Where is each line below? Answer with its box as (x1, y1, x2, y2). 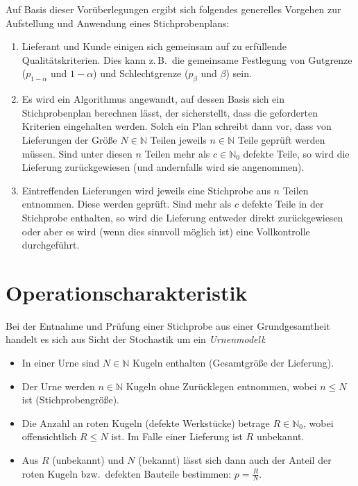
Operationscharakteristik (6, 278, 248, 306)
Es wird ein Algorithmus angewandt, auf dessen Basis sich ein (22, 92, 285, 106)
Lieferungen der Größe (22, 132, 117, 146)
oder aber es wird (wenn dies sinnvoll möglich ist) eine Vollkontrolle (22, 224, 310, 238)
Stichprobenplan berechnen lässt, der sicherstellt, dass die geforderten (22, 105, 318, 119)
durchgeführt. (22, 237, 80, 252)
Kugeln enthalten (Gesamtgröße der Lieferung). (132, 355, 334, 370)
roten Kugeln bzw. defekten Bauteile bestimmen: (22, 466, 232, 480)
